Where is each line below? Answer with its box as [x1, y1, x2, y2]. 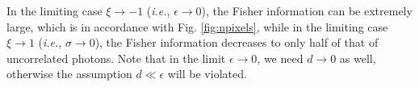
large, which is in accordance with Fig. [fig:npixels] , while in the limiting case [6, 18, 388, 35]
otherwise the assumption [6, 65, 132, 82]
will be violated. [167, 65, 247, 82]
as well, [339, 49, 376, 66]
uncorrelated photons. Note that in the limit [6, 49, 226, 66]
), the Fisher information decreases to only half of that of [94, 34, 379, 51]
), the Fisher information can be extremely [201, 2, 413, 19]
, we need [257, 49, 304, 66]
